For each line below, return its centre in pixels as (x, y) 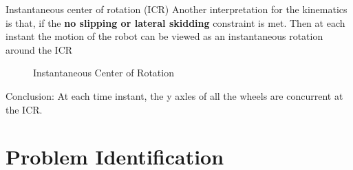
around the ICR (39, 49)
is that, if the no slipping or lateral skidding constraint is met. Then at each (175, 22)
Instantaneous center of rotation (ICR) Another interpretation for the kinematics (176, 9)
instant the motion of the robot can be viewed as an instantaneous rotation (164, 36)
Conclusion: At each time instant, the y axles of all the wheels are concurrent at (174, 95)
